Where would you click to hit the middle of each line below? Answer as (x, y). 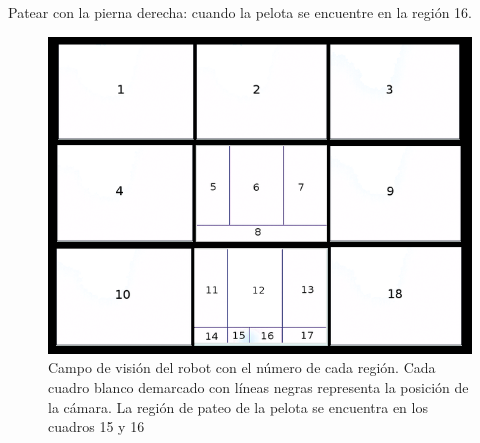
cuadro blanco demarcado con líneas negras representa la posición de (258, 386)
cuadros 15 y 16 (96, 426)
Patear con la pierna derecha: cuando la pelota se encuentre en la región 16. (240, 12)
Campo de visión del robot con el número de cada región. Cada (242, 367)
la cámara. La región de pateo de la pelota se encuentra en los (238, 406)
